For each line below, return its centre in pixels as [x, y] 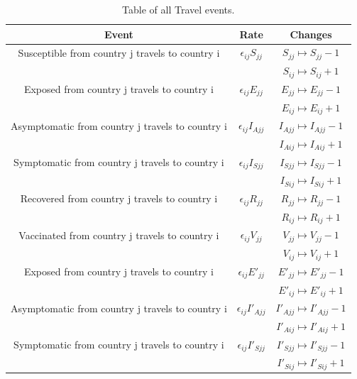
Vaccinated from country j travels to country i [119, 235]
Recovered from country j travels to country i [119, 198]
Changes [311, 34]
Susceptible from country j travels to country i [119, 52]
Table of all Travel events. [178, 9]
